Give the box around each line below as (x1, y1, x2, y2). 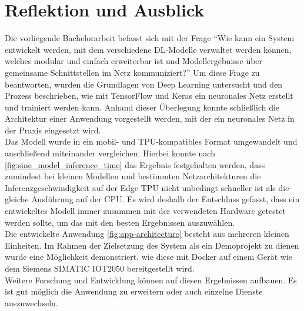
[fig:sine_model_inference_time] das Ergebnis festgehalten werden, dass (5, 158, 265, 170)
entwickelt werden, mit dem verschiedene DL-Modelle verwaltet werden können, (5, 43, 292, 55)
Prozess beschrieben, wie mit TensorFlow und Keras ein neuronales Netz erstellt (5, 89, 293, 102)
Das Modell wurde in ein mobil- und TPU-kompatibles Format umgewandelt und (5, 135, 298, 148)
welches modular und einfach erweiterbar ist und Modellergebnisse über (5, 55, 263, 67)
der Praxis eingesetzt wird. (5, 123, 101, 136)
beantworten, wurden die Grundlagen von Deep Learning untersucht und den (5, 78, 283, 90)
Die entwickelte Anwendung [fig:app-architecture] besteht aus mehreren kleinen (5, 228, 289, 240)
